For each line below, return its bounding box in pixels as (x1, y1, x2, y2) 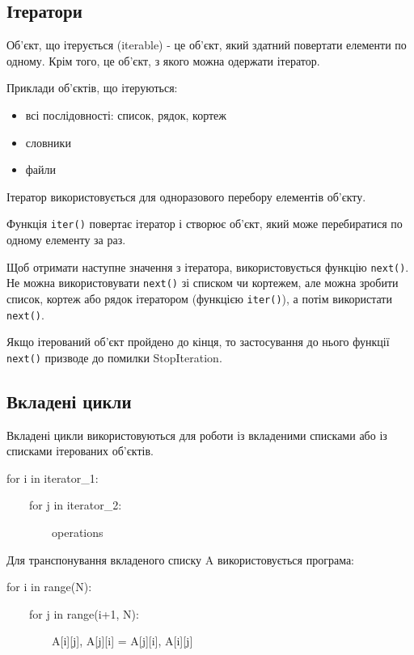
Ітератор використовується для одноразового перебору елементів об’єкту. (6, 188, 366, 205)
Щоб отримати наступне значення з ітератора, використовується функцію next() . (6, 258, 409, 275)
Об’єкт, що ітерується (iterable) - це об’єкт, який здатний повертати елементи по (6, 36, 407, 53)
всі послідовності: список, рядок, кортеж (25, 106, 226, 123)
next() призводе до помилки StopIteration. (6, 349, 222, 366)
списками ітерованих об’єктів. (6, 442, 154, 459)
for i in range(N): (6, 578, 92, 595)
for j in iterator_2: (28, 497, 122, 513)
